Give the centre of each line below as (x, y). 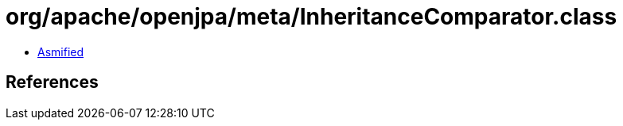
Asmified (61, 52)
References (52, 82)
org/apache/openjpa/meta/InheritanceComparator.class (311, 17)
